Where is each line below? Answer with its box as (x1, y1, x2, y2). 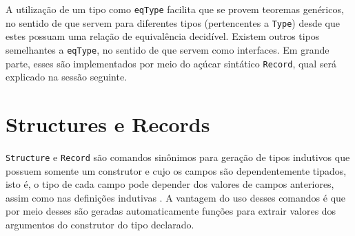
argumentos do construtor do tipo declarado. (6, 217, 194, 231)
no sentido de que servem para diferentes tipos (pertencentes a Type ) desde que (6, 15, 340, 30)
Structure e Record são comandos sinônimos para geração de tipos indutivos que (6, 149, 350, 164)
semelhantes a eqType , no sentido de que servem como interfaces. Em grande (6, 42, 329, 56)
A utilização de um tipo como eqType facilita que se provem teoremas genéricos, (6, 2, 344, 16)
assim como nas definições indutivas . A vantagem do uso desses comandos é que (6, 190, 346, 204)
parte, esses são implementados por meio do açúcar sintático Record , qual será (6, 56, 336, 70)
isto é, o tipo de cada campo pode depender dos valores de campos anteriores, (6, 177, 334, 191)
